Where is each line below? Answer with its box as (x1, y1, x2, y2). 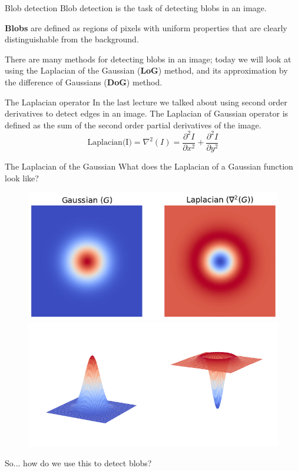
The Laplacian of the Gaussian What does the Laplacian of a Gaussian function (5, 160, 293, 172)
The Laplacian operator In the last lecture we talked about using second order (5, 95, 287, 108)
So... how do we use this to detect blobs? (5, 456, 152, 469)
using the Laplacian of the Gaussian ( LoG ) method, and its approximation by (5, 64, 288, 77)
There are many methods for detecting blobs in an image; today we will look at (5, 52, 292, 65)
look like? (5, 171, 39, 184)
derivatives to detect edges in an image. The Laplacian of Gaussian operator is (5, 107, 289, 120)
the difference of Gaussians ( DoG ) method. (5, 75, 163, 88)
